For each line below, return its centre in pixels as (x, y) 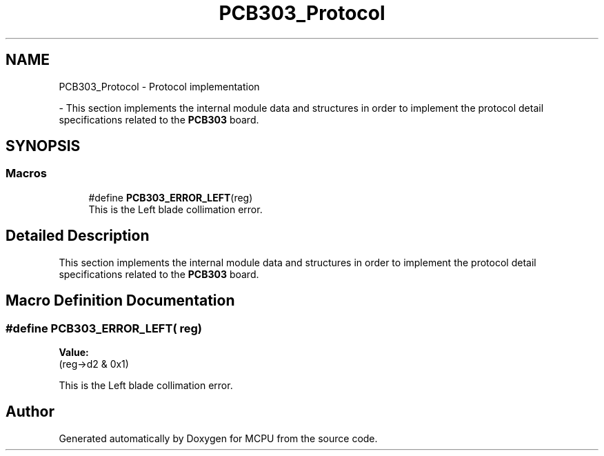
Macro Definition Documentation (120, 301)
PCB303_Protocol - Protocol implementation (159, 86)
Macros (26, 174)
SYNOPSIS (43, 146)
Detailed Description (78, 236)
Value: (74, 352)
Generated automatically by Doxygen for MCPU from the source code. (218, 438)
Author (30, 412)
